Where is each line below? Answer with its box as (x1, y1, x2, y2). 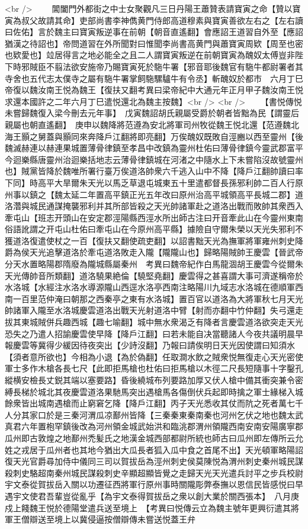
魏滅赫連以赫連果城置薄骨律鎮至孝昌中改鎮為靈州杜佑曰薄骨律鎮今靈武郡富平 (5, 142, 303, 154)
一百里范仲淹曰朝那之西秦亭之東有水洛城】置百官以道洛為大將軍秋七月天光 (12, 292, 303, 304)
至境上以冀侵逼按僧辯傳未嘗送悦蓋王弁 (46, 513, 195, 525)
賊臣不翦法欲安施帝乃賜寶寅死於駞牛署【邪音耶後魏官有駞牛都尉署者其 (29, 60, 303, 72)
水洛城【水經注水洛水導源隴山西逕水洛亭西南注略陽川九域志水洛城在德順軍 (5, 281, 295, 293)
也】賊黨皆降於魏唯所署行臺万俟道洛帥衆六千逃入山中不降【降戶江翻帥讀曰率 (5, 165, 303, 177)
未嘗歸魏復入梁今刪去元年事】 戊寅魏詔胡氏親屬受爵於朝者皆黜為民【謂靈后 (5, 107, 299, 119)
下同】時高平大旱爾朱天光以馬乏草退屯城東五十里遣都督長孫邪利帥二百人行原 (5, 176, 303, 188)
